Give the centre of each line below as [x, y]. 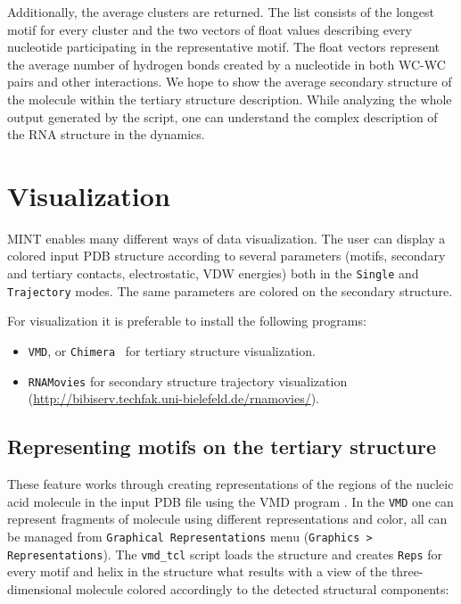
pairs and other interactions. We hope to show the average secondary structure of [230, 82]
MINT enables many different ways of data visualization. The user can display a [226, 238]
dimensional [40, 588]
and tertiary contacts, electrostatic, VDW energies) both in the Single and [213, 273]
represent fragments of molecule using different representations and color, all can [227, 519]
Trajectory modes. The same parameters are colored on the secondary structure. [230, 290]
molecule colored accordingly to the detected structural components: [263, 588]
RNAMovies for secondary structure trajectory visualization [188, 381]
